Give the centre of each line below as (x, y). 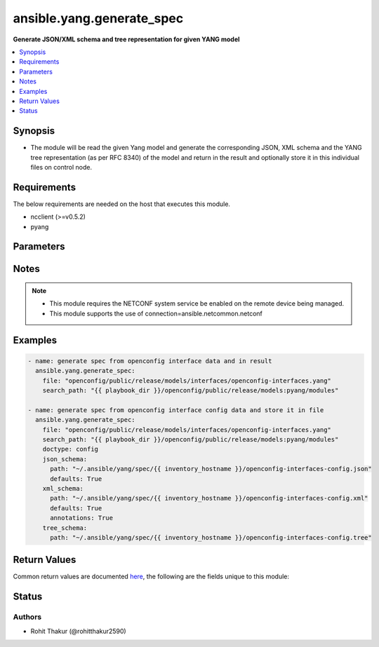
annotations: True (82, 518)
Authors (27, 617)
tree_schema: (65, 528)
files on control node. (61, 167)
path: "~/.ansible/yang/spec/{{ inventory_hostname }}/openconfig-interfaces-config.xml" (209, 498)
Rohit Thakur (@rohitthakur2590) (78, 631)
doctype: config (70, 449)
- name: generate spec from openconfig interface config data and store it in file (176, 410)
